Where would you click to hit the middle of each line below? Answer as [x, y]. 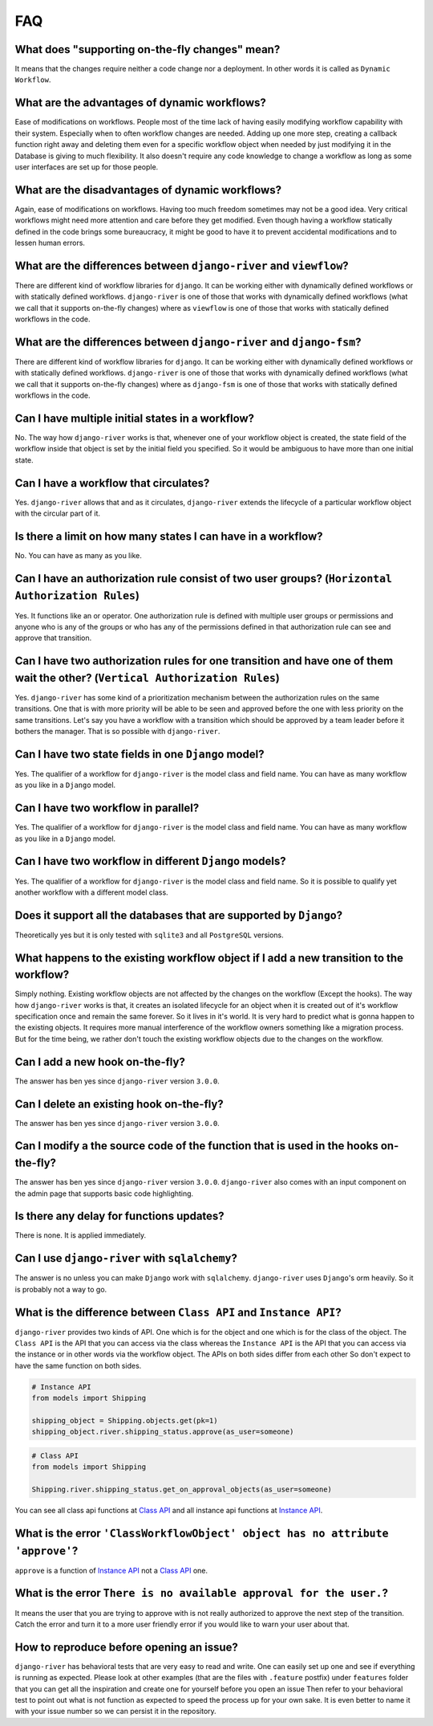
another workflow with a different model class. [91, 892]
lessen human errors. [50, 243]
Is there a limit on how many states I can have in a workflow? [169, 536]
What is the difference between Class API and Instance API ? [178, 1312]
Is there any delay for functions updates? [119, 1216]
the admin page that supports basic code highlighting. [104, 1194]
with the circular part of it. [57, 513]
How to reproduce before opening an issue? [126, 1647]
